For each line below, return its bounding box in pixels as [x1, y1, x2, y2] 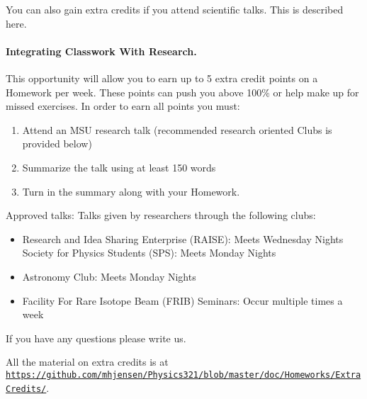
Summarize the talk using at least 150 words [22, 159, 216, 174]
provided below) [22, 136, 92, 151]
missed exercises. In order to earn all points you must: [6, 99, 240, 113]
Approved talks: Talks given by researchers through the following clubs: [6, 208, 316, 223]
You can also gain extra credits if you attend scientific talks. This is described [6, 2, 344, 16]
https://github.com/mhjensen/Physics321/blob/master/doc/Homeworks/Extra [6, 369, 361, 380]
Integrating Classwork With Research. [6, 43, 197, 58]
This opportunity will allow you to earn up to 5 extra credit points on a [6, 70, 318, 85]
